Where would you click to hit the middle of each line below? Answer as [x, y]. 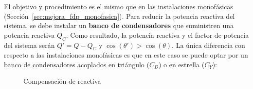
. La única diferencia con [208, 45]
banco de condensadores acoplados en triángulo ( [77, 64]
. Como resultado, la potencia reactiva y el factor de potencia [157, 35]
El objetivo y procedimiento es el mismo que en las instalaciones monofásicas [118, 6]
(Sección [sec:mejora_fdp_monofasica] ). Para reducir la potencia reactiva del [119, 16]
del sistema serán [29, 45]
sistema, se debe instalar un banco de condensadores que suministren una [119, 25]
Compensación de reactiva [62, 81]
